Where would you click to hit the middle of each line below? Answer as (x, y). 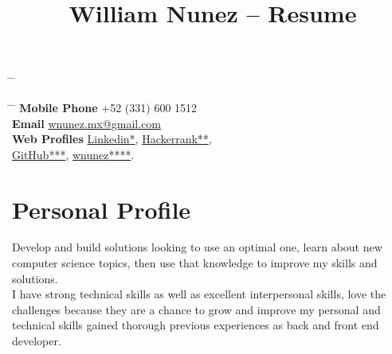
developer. (37, 341)
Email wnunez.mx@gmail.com (86, 123)
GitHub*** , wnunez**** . (73, 154)
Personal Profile (102, 209)
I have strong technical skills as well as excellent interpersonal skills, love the (199, 294)
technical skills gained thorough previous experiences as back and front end (196, 325)
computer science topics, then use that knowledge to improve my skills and (195, 263)
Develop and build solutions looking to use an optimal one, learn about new (197, 247)
